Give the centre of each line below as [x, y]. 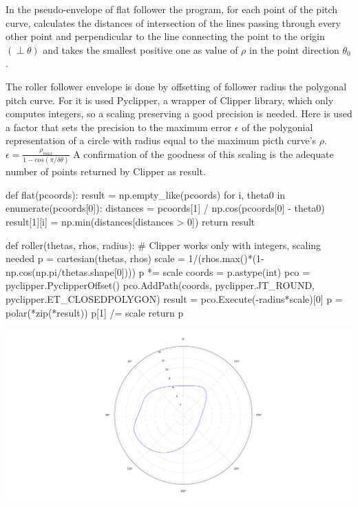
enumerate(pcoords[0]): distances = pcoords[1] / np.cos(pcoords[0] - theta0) [165, 208]
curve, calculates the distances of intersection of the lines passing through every [173, 22]
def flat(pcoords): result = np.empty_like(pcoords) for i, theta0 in [146, 194]
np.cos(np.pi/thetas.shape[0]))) [71, 271]
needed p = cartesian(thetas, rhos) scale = [95, 258]
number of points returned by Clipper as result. [106, 171]
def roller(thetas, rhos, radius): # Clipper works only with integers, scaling [164, 245]
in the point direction [294, 49]
